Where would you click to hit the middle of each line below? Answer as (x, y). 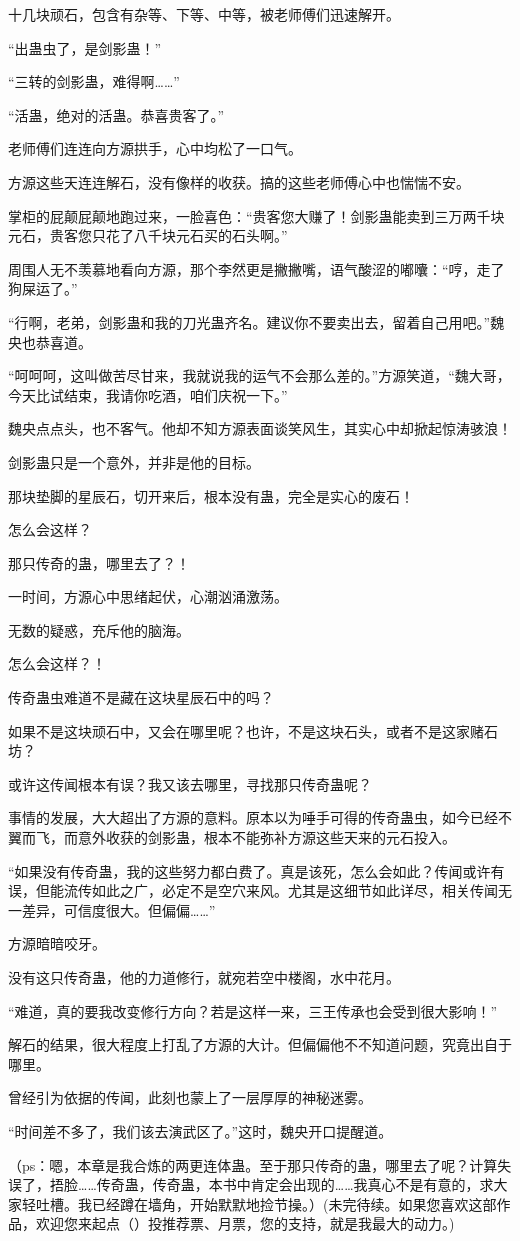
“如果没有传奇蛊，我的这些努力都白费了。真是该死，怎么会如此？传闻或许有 (256, 870)
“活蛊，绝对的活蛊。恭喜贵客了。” (116, 114)
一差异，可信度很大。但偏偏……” (112, 909)
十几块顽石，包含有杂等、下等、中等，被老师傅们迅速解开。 (204, 14)
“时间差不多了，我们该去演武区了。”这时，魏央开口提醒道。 (200, 1130)
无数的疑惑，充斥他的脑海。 (99, 629)
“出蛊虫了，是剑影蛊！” (85, 47)
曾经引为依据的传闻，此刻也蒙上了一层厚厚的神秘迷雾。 (190, 1097)
